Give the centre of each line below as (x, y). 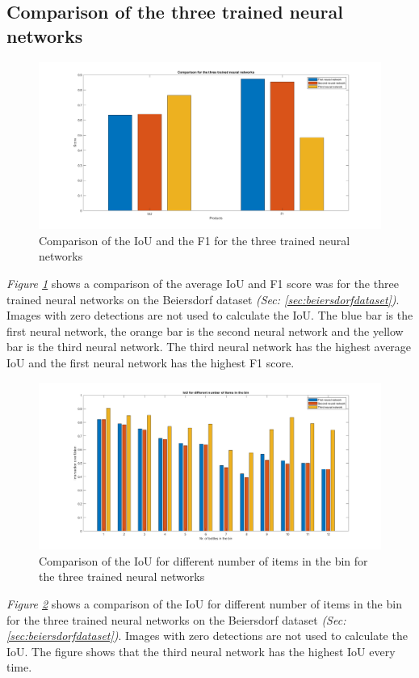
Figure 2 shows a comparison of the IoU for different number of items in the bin (204, 603)
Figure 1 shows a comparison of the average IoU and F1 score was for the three (203, 283)
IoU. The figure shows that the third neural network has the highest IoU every (201, 651)
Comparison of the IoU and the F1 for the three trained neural (195, 240)
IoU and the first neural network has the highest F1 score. (151, 362)
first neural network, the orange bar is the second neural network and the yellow (205, 331)
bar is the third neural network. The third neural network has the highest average (209, 347)
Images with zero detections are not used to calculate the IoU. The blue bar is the (210, 315)
